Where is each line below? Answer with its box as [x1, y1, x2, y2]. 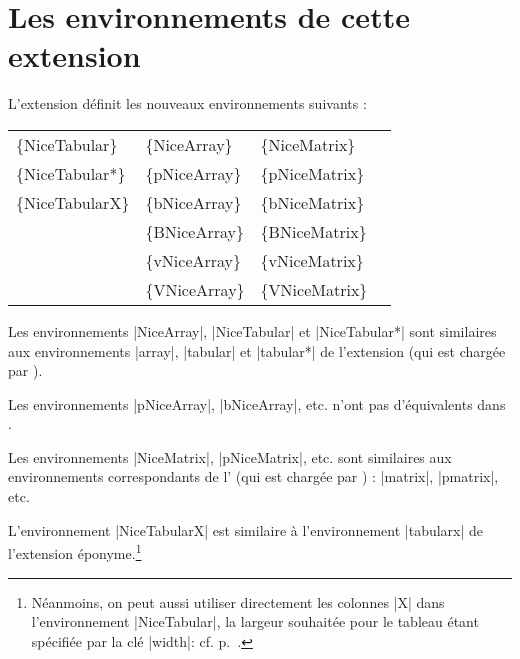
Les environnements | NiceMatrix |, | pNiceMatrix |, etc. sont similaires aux [8, 446, 452, 467]
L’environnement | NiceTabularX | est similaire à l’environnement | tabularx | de [8, 519, 484, 540]
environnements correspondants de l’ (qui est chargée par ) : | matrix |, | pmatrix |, [8, 466, 499, 487]
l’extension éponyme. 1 [8, 540, 142, 563]
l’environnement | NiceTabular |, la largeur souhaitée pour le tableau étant [31, 611, 479, 632]
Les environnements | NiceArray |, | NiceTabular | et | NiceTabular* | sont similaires [8, 320, 497, 341]
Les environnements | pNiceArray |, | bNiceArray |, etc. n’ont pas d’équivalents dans [8, 393, 506, 414]
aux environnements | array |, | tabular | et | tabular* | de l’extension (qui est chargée [8, 340, 506, 361]
